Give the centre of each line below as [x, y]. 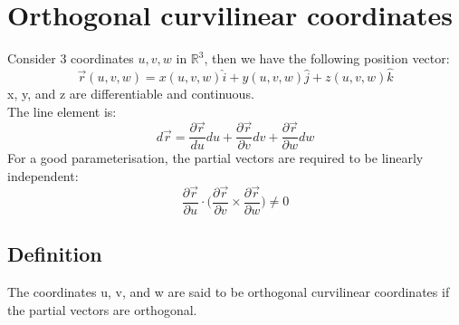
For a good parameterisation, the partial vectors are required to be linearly [215, 158]
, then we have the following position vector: [327, 58]
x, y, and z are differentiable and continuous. [131, 93]
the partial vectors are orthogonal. [102, 309]
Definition [55, 254]
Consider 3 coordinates [71, 58]
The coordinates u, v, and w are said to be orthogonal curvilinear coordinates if [229, 292]
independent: [43, 176]
